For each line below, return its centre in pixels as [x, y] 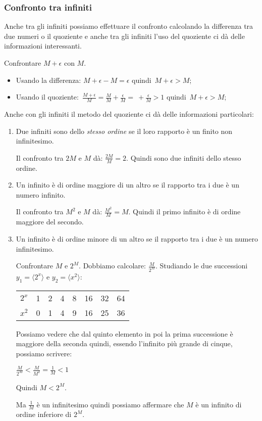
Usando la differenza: [48, 80]
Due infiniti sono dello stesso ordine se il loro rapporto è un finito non [124, 131]
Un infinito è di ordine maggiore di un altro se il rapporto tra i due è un [127, 185]
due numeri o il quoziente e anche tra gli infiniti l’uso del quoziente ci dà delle [124, 36]
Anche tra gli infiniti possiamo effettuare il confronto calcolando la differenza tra [129, 26]
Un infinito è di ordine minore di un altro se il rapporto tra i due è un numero [137, 238]
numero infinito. [41, 194]
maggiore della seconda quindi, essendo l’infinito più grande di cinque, [124, 343]
